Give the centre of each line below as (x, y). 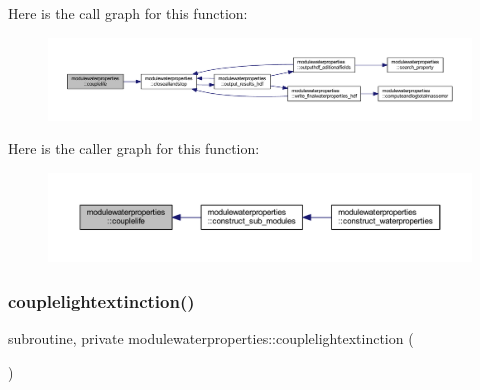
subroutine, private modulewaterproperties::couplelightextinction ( (211, 338)
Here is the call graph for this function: (128, 13)
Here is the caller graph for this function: (134, 148)
